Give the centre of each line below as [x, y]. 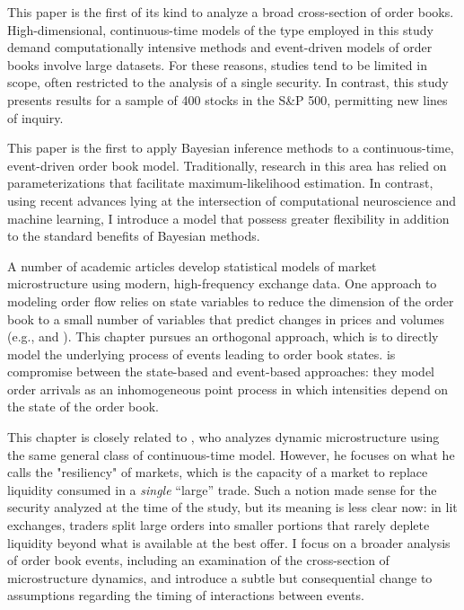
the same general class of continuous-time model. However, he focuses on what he [231, 454]
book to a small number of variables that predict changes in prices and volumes [226, 318]
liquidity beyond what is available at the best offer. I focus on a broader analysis [229, 542]
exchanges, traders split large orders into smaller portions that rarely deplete [219, 525]
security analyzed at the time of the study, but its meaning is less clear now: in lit [232, 507]
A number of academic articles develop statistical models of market [192, 265]
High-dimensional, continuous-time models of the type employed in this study [220, 29]
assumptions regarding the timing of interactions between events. [186, 595]
